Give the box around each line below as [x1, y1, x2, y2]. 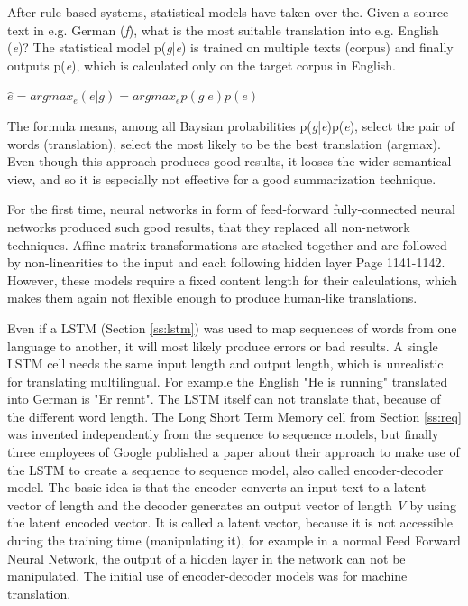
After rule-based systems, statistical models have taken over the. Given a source [7, 3, 449, 21]
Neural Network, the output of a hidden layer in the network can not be [7, 548, 406, 567]
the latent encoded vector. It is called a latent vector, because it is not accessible [7, 513, 453, 532]
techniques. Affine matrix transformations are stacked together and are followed [7, 235, 447, 254]
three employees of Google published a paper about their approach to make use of [7, 443, 460, 461]
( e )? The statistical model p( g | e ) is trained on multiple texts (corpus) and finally [7, 38, 454, 57]
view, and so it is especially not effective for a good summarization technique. [7, 169, 436, 188]
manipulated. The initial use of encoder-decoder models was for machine [7, 566, 408, 585]
